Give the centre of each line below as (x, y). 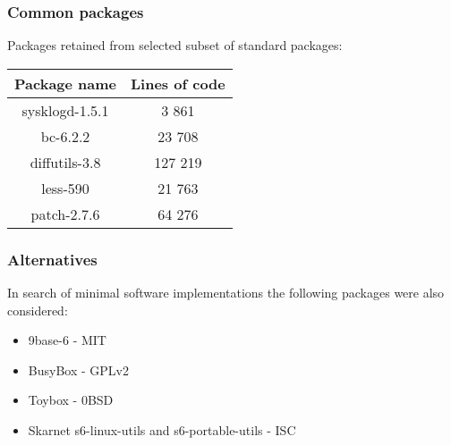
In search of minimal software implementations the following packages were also (226, 293)
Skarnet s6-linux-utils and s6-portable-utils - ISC (162, 430)
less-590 (65, 188)
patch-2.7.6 (65, 214)
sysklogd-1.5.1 (65, 110)
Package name (66, 83)
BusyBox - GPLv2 (78, 369)
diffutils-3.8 (65, 162)
